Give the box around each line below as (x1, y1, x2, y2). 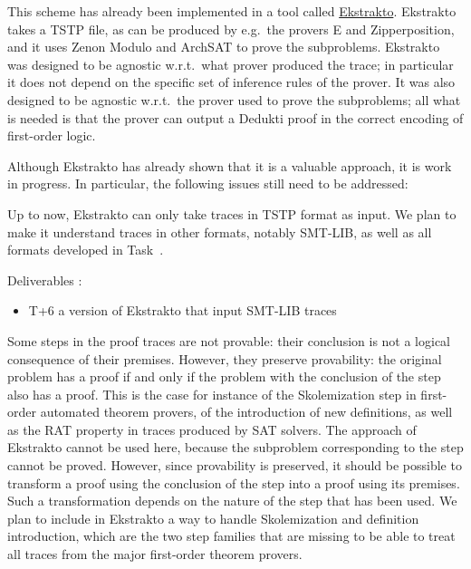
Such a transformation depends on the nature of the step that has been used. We (7, 491, 457, 510)
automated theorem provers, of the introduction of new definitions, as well (40, 402, 453, 421)
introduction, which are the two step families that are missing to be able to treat (7, 526, 456, 545)
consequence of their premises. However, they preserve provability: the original (7, 349, 442, 368)
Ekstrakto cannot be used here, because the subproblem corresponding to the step (7, 438, 464, 457)
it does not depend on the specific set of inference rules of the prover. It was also (7, 72, 456, 92)
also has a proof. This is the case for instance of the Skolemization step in (7, 384, 417, 403)
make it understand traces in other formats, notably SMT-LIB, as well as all (7, 222, 432, 241)
